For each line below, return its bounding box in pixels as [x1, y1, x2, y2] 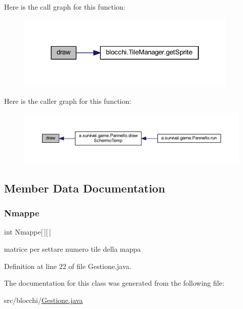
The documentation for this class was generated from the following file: [4, 278, 224, 288]
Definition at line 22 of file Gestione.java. [4, 260, 132, 271]
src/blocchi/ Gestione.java [4, 294, 83, 305]
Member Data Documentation [4, 180, 166, 196]
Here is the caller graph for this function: [4, 95, 132, 106]
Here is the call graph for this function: [4, 2, 126, 12]
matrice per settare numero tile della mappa [4, 244, 141, 254]
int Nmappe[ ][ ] [4, 226, 51, 237]
